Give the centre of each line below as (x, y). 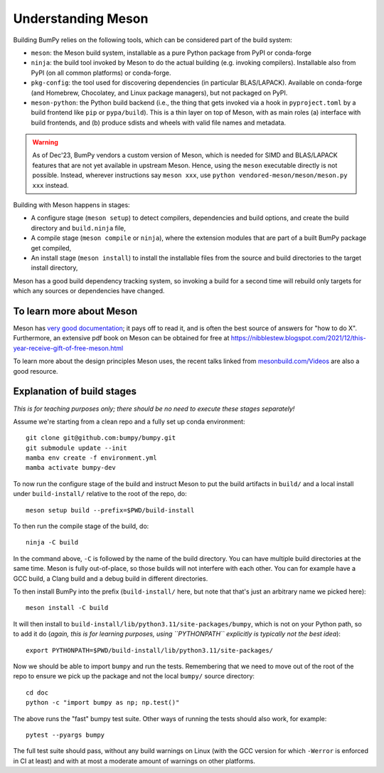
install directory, (54, 268)
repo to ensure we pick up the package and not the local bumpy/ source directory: (134, 676)
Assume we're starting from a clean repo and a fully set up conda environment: (129, 421)
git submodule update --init (76, 448)
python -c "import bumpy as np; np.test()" (103, 703)
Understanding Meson (81, 19)
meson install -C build (67, 608)
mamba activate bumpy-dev (71, 468)
